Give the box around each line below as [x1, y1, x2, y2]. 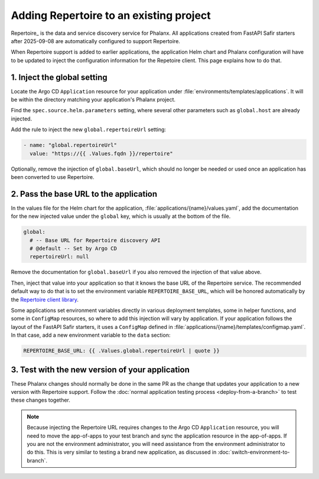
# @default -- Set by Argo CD [30, 245, 118, 252]
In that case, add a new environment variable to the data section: [11, 331, 171, 339]
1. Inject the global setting [11, 72, 108, 82]
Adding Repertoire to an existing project [11, 9, 211, 22]
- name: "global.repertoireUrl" [23, 142, 118, 149]
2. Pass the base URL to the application [11, 189, 158, 199]
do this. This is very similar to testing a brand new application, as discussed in [27, 449, 217, 456]
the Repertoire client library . [11, 296, 79, 303]
